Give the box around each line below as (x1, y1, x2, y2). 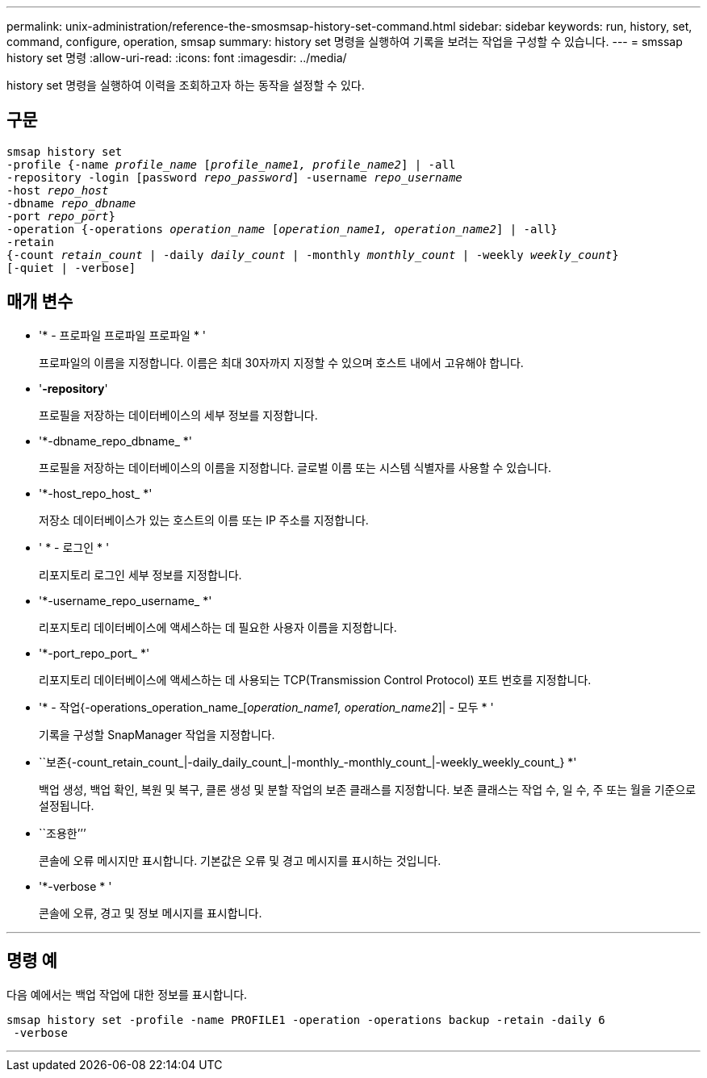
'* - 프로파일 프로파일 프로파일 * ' (39, 328, 207, 342)
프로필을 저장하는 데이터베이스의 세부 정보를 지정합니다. (39, 407, 318, 422)
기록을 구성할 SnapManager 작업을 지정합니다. (39, 727, 275, 742)
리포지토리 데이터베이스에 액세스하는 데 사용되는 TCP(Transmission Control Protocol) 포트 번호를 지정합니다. (39, 672, 592, 687)
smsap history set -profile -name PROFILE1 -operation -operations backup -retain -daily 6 (6, 1013, 605, 1026)
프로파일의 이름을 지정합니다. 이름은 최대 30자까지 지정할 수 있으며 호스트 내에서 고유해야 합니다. (39, 355, 524, 370)
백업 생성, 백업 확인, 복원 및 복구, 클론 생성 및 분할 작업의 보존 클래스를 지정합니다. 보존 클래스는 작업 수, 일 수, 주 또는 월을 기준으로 (39, 782, 697, 796)
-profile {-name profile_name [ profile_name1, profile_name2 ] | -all (6, 157, 456, 171)
